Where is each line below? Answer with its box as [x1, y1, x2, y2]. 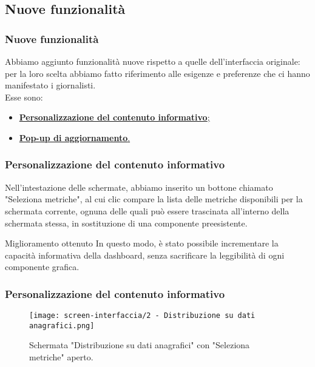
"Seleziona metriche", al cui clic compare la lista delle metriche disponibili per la [5, 193, 303, 205]
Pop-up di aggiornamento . [19, 131, 130, 144]
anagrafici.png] [29, 321, 95, 330]
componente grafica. [5, 260, 80, 273]
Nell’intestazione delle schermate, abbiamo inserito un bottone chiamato [5, 180, 273, 193]
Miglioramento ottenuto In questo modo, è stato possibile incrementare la [5, 237, 279, 250]
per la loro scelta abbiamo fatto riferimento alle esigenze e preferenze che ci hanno [5, 67, 310, 79]
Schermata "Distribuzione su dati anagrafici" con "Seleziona [29, 339, 250, 351]
